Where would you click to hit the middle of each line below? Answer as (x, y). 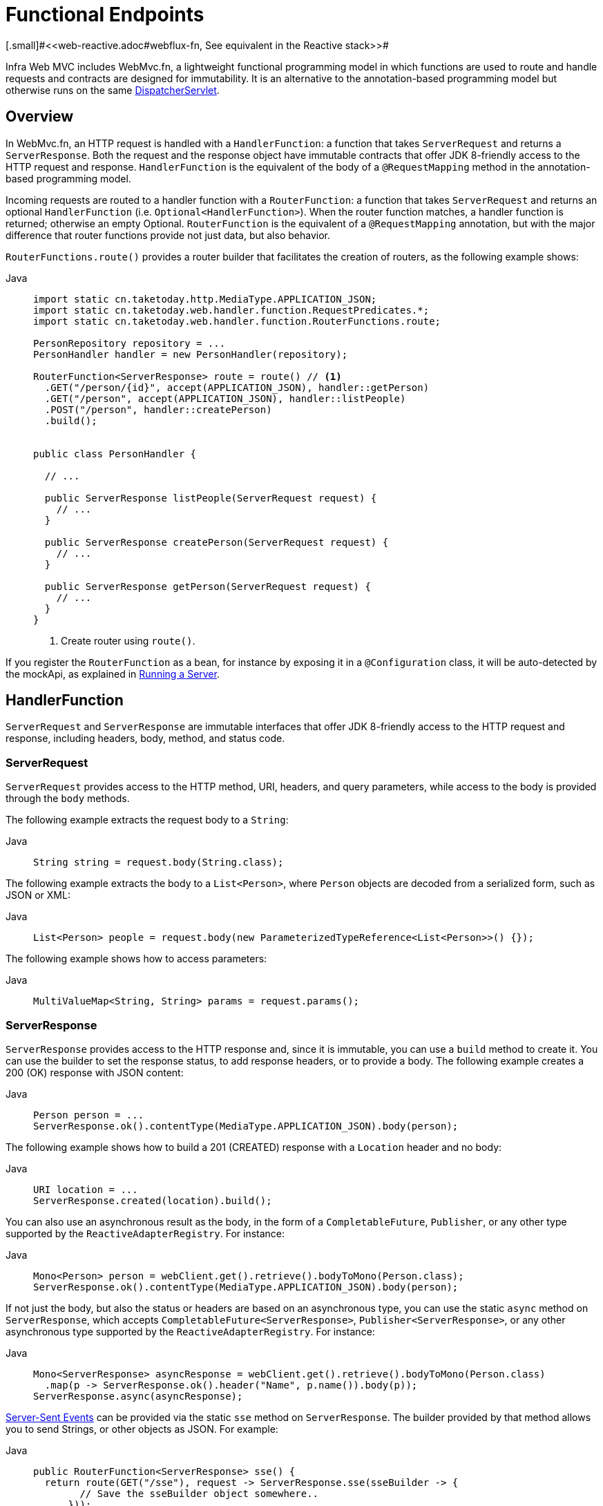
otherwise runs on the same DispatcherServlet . (113, 90)
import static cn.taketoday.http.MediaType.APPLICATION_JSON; (205, 299)
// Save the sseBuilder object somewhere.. (199, 1493)
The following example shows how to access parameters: (136, 959)
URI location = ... (86, 1189)
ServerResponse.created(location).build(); (153, 1200)
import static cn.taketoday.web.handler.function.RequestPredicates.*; (231, 310)
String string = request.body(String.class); (159, 862)
